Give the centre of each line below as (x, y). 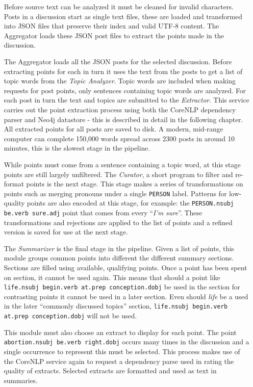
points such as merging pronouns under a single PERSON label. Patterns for (115, 193)
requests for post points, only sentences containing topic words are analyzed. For (125, 90)
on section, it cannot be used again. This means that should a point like (112, 277)
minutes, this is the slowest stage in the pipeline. (77, 148)
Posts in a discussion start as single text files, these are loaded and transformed (123, 16)
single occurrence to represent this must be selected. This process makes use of (122, 351)
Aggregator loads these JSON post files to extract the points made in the (114, 35)
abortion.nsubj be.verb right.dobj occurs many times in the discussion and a (126, 342)
